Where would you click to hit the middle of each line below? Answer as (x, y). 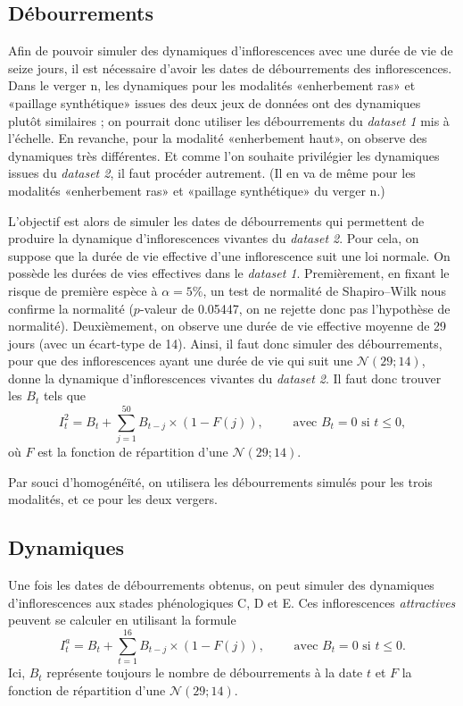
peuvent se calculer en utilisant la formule (122, 620)
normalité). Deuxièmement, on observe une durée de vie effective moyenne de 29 (227, 326)
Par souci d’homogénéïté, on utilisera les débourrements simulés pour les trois (220, 481)
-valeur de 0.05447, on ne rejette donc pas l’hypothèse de (295, 308)
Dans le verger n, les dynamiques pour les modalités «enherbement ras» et (212, 85)
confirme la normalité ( (71, 308)
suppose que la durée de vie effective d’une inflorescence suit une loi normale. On (229, 255)
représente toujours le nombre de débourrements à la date (205, 672)
